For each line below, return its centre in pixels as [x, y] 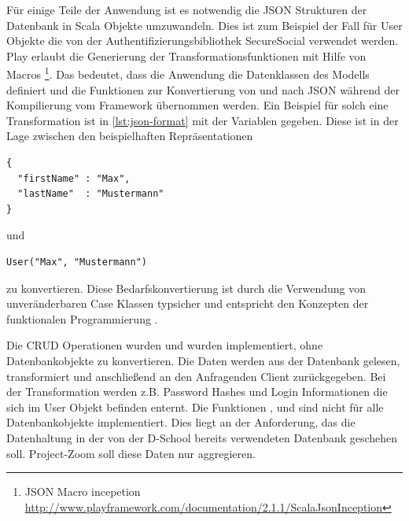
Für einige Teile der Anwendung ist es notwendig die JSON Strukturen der [187, 9]
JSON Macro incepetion [83, 491]
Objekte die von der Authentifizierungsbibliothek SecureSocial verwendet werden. [203, 41]
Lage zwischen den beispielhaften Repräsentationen [130, 136]
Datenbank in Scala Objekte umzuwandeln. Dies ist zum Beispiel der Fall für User [204, 25]
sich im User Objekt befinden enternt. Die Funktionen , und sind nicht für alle [195, 406]
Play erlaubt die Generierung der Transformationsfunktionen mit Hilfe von [186, 55]
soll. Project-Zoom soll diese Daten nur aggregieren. [131, 453]
